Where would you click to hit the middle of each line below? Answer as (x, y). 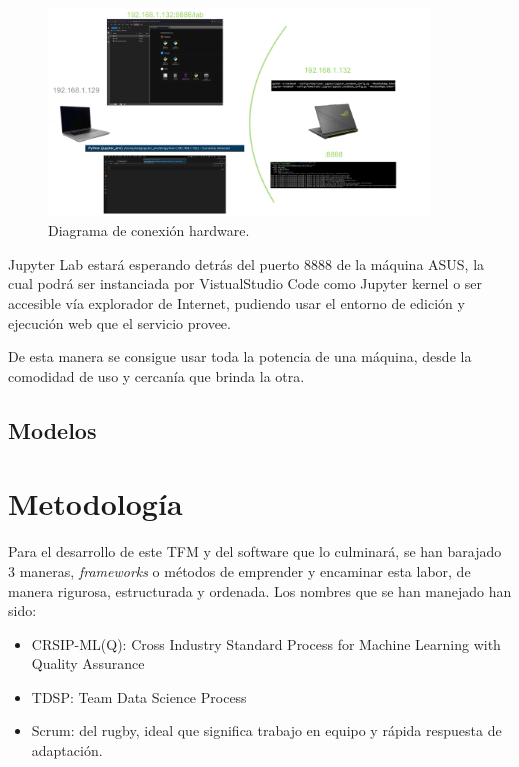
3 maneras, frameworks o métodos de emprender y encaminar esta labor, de (239, 570)
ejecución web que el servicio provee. (119, 322)
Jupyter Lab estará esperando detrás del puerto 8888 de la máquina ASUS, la (246, 263)
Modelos (52, 429)
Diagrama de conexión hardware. (149, 230)
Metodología (95, 503)
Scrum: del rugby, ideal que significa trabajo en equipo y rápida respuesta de (266, 730)
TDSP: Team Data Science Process (139, 696)
